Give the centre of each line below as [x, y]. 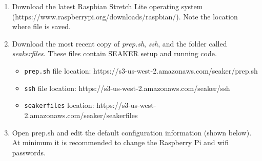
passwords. [29, 152]
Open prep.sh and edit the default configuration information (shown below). [132, 132]
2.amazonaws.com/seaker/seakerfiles [81, 115]
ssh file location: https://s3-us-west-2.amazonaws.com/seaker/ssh [127, 88]
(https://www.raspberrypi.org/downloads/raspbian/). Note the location [125, 16]
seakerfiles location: [59, 105]
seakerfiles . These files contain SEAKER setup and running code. [114, 53]
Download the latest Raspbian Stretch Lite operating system [107, 6]
